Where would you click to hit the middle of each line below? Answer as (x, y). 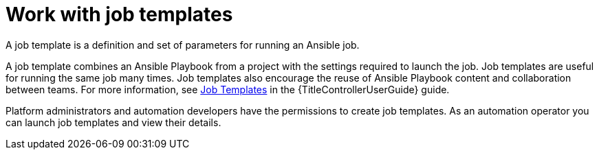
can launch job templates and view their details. (113, 122)
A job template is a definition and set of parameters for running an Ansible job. (183, 45)
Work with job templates (119, 14)
